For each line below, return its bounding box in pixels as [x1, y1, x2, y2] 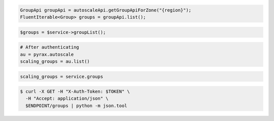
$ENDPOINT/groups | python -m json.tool [25, 103, 127, 108]
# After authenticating [20, 45, 80, 50]
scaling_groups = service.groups [20, 73, 104, 79]
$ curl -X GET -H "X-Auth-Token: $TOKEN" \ [20, 89, 130, 95]
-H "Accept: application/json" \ [25, 96, 109, 101]
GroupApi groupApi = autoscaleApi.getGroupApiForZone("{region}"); [20, 7, 192, 13]
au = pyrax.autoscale [20, 51, 74, 57]
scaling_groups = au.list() [20, 58, 90, 64]
